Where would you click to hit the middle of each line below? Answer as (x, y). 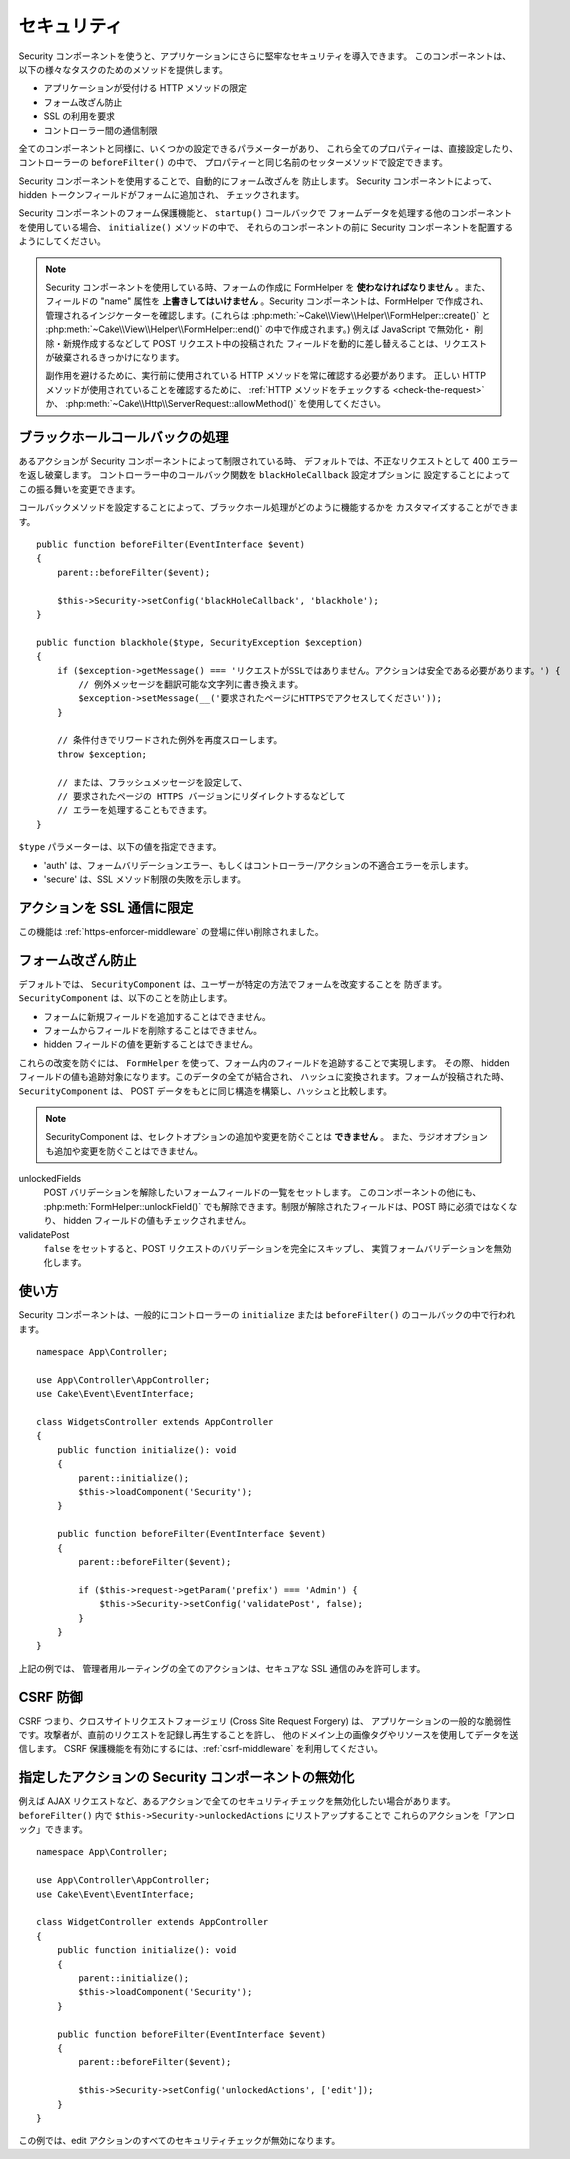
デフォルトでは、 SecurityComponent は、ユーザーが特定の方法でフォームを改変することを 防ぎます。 (233, 984)
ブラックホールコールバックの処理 (123, 436)
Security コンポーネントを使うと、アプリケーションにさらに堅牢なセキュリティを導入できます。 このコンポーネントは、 (265, 56)
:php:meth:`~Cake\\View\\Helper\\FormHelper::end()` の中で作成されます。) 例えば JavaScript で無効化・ (258, 329)
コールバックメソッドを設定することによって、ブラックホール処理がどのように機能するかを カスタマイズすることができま (268, 507)
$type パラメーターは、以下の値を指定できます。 (120, 847)
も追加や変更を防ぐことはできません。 (124, 1151)
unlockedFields (50, 1179)
